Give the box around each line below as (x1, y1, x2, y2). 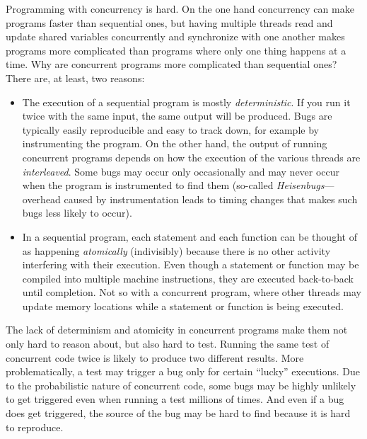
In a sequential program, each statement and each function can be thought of (22, 229, 357, 244)
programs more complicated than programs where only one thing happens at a (6, 42, 346, 57)
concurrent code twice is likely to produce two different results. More (6, 350, 304, 365)
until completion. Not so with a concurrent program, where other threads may (22, 285, 361, 300)
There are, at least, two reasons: (6, 70, 145, 85)
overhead (22, 191, 61, 206)
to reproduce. (6, 419, 64, 434)
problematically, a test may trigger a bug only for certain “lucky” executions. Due (6, 364, 361, 379)
